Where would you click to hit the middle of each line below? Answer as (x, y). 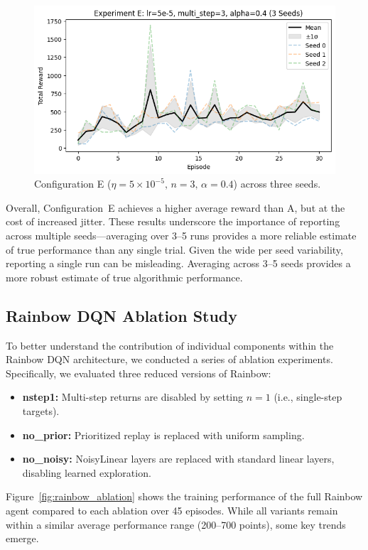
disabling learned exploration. (87, 472)
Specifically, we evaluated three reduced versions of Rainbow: (139, 373)
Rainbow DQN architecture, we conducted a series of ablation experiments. (169, 359)
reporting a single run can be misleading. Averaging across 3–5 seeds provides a (178, 263)
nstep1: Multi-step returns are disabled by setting (133, 397)
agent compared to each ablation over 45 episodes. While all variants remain (172, 510)
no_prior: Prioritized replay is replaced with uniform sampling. (163, 435)
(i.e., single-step (308, 397)
